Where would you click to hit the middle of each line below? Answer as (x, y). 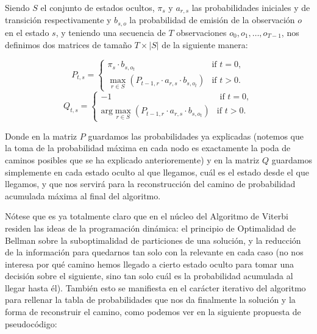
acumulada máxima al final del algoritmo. (83, 195)
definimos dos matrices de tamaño (68, 44)
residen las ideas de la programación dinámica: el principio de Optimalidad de (151, 228)
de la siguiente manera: (205, 44)
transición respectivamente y (58, 20)
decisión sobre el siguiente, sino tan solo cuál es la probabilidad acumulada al (149, 276)
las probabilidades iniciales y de (251, 7)
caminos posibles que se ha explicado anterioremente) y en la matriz (132, 159)
